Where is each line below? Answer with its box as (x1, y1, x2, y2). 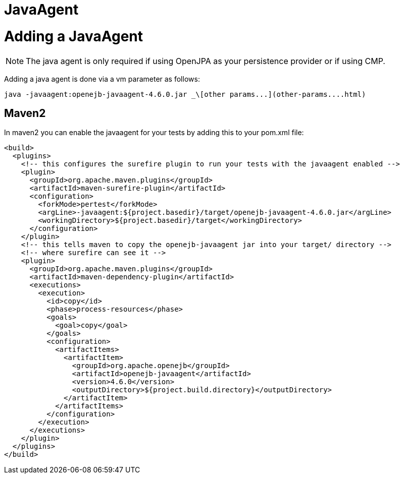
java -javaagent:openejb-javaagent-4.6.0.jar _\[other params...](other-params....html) (4, 90, 366, 98)
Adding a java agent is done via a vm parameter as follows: (4, 74, 200, 83)
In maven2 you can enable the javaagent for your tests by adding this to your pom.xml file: (4, 128, 304, 137)
